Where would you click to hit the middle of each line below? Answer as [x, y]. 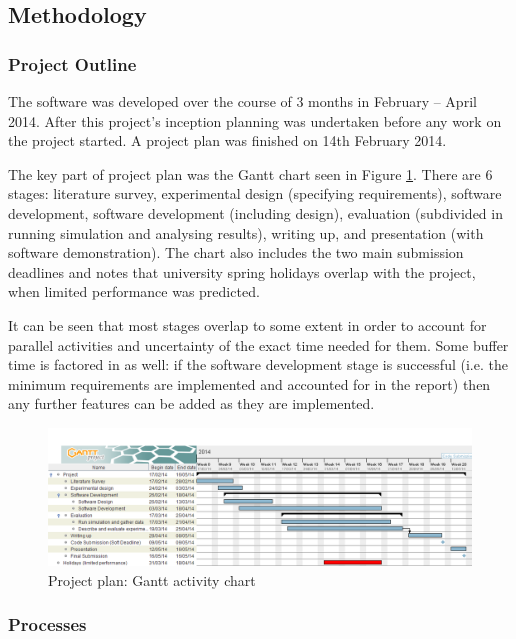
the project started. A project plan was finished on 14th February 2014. [227, 140]
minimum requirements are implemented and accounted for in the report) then [249, 383]
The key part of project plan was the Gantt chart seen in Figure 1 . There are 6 [250, 173]
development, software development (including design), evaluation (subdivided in [255, 212]
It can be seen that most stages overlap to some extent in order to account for [247, 324]
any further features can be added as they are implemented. [191, 403]
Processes [47, 624]
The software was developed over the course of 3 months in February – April [242, 101]
